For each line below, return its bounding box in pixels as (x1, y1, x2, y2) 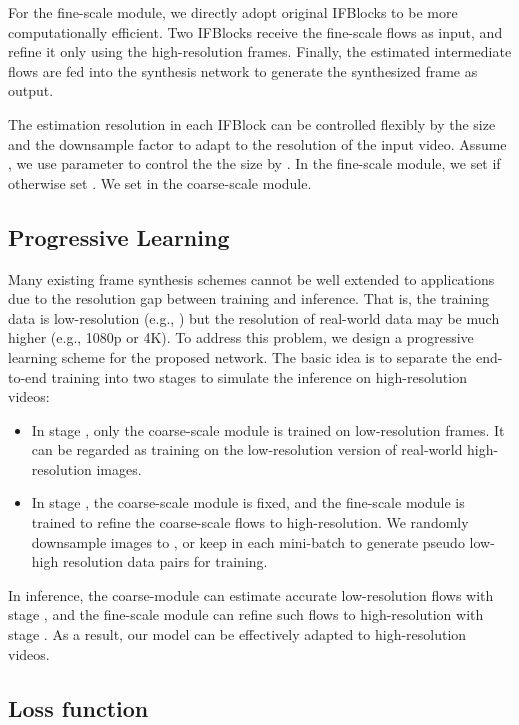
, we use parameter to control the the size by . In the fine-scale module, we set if (8, 153, 501, 174)
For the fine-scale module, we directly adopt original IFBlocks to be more (8, 2, 458, 22)
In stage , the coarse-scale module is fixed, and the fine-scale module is (31, 492, 465, 513)
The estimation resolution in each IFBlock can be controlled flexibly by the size (8, 113, 496, 134)
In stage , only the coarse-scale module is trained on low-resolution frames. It (31, 419, 505, 440)
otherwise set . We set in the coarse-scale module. (8, 172, 312, 193)
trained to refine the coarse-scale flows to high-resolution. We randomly (31, 512, 469, 533)
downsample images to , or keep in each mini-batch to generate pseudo (31, 531, 465, 552)
